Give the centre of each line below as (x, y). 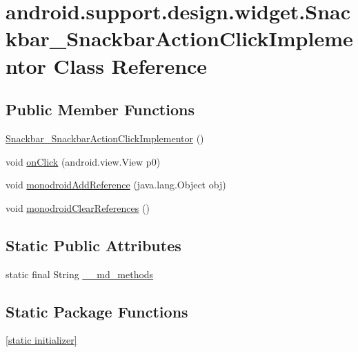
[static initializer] (41, 340)
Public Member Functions (100, 109)
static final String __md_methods (80, 274)
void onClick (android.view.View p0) (83, 161)
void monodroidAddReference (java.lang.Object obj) (116, 185)
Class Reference (130, 65)
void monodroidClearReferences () (78, 207)
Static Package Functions (97, 311)
